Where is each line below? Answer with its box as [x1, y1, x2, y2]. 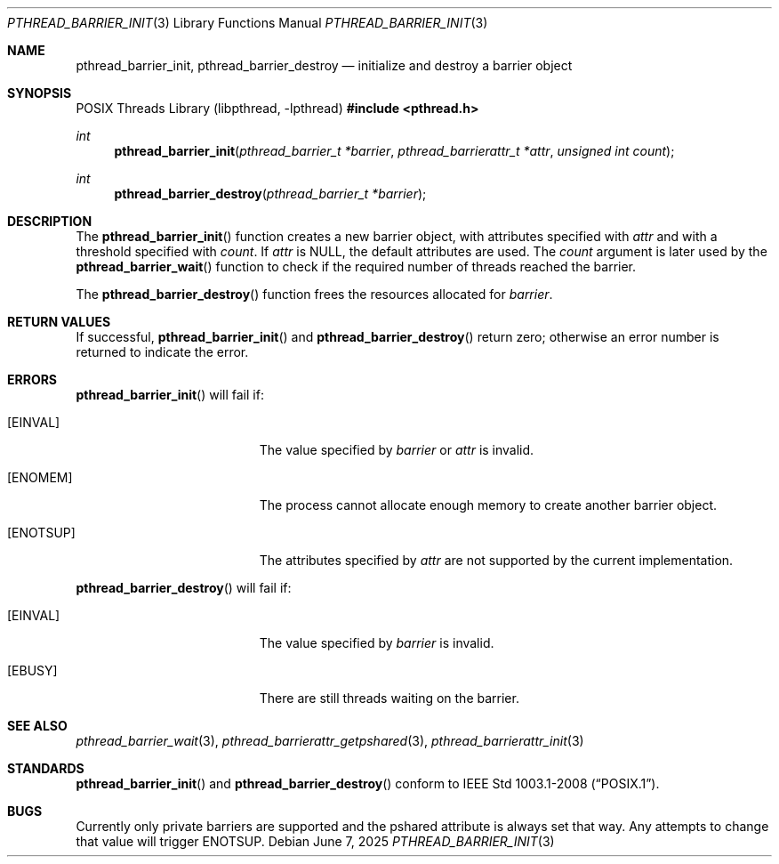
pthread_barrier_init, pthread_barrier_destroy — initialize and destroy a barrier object [76, 58, 573, 73]
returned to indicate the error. [76, 344, 249, 359]
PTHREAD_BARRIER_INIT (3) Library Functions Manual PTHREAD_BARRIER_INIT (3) [7, 15, 488, 30]
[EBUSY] [7, 663, 58, 678]
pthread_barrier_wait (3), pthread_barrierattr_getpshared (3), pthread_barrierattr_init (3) [76, 733, 584, 748]
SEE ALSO [7, 718, 68, 733]
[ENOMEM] [7, 470, 73, 485]
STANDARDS [7, 761, 84, 776]
